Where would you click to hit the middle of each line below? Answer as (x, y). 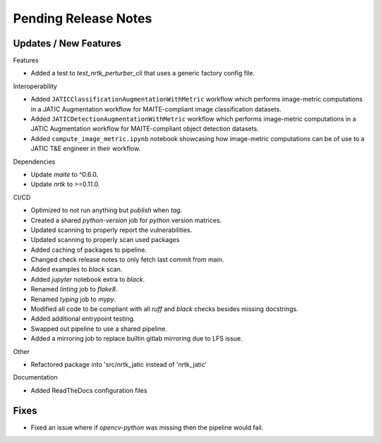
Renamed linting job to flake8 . (74, 289)
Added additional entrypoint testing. (83, 319)
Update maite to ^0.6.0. (65, 174)
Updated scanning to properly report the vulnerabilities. (111, 230)
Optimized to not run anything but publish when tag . (107, 210)
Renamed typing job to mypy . (73, 299)
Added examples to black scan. (77, 269)
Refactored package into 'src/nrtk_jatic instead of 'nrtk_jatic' (119, 364)
